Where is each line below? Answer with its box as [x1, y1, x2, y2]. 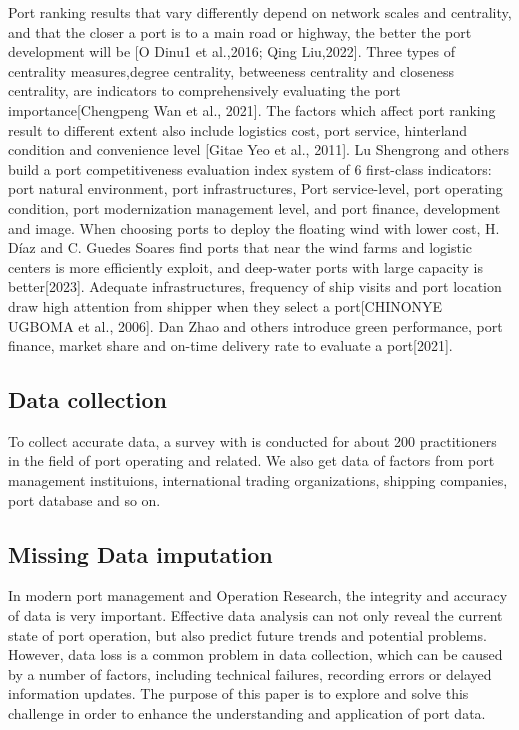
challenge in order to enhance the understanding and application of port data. [8, 703, 486, 724]
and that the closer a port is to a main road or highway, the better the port [8, 21, 472, 42]
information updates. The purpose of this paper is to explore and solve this [8, 683, 469, 704]
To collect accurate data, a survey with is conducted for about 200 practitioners [8, 430, 497, 451]
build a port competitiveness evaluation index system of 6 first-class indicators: [8, 158, 492, 179]
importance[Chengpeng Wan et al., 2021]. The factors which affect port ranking [8, 99, 496, 120]
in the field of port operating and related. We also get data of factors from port [8, 450, 495, 471]
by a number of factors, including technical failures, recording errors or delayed [8, 663, 492, 684]
